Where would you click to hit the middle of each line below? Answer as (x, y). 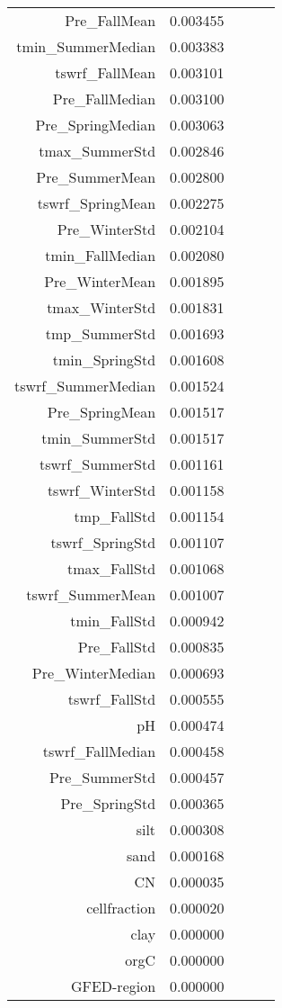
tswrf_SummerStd (98, 464)
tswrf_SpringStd (103, 542)
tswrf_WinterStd (101, 490)
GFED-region (113, 986)
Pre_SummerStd (102, 777)
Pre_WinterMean (100, 281)
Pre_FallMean (110, 20)
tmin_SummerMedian (86, 46)
